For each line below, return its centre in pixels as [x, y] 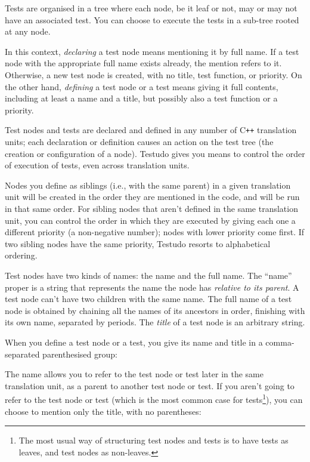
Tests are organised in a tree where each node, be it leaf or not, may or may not [151, 8]
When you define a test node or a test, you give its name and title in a [134, 342]
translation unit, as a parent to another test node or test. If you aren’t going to [150, 385]
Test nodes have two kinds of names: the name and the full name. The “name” [148, 275]
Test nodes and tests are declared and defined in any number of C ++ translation [151, 130]
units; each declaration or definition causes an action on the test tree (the [139, 141]
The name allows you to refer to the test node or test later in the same [134, 374]
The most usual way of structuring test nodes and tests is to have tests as [154, 440]
